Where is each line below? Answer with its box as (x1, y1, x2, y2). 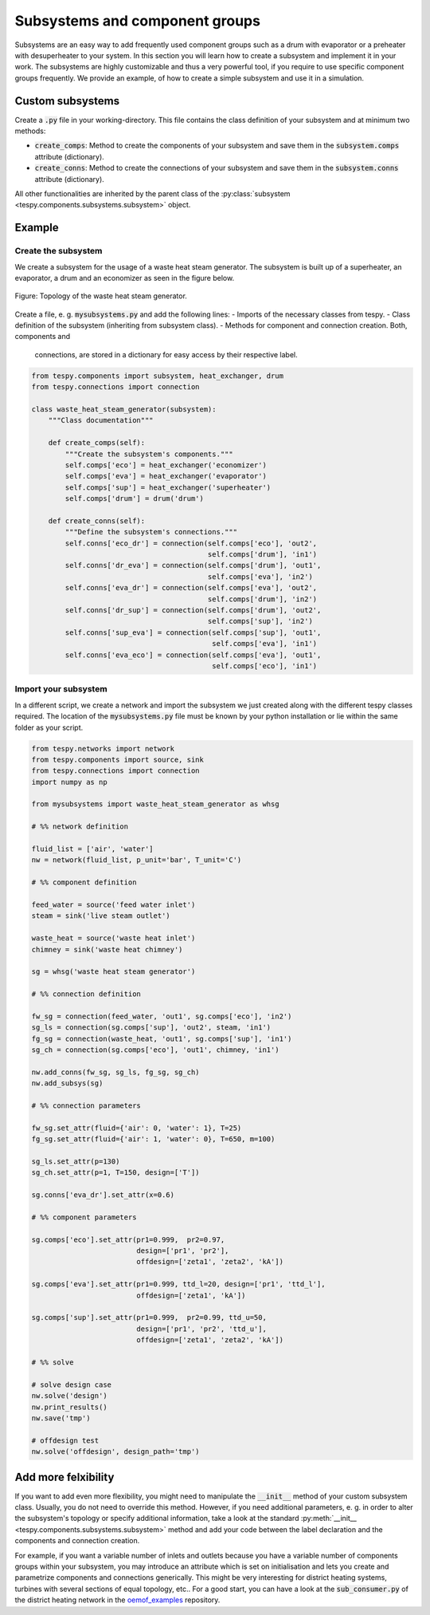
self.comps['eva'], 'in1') (212, 639, 318, 648)
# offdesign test (31, 1436, 100, 1445)
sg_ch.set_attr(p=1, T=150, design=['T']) (31, 1168, 200, 1177)
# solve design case (31, 1380, 111, 1389)
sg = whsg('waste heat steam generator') (31, 967, 196, 976)
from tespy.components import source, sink (31, 754, 205, 764)
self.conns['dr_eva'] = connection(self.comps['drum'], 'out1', (64, 561, 322, 570)
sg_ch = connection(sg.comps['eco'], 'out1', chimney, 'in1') (31, 1046, 279, 1054)
